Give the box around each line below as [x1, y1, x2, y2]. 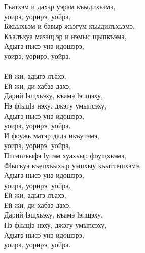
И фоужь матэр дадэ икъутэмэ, [4, 130, 99, 140]
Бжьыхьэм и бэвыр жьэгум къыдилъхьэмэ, [4, 21, 135, 31]
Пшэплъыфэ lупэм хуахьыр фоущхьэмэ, [4, 150, 127, 160]
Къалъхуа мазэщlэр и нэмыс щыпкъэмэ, [4, 30, 127, 41]
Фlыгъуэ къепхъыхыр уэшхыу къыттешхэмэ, [4, 160, 141, 170]
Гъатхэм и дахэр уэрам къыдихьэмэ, [4, 1, 116, 11]
